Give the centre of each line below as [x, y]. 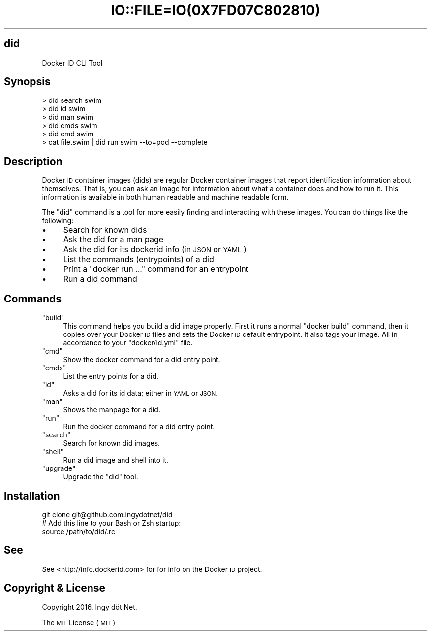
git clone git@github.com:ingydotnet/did [107, 514]
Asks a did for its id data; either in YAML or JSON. [140, 393]
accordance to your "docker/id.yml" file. [128, 343]
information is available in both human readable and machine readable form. [165, 197]
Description [33, 161]
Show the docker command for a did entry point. [142, 360]
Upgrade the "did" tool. [101, 477]
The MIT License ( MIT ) [79, 622]
